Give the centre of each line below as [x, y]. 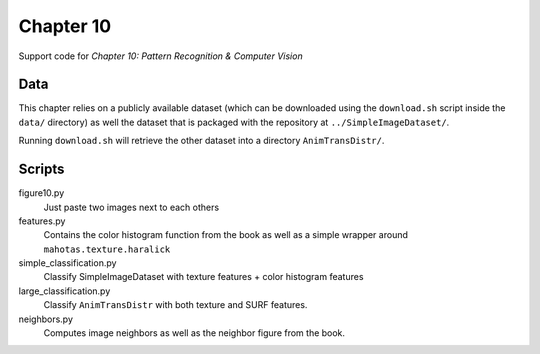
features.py [42, 221]
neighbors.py [46, 319]
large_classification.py [64, 291]
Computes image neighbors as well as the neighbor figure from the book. [194, 333]
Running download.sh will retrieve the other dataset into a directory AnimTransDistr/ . [201, 141]
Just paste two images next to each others [131, 207]
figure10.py [41, 193]
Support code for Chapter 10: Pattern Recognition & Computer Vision [161, 56]
